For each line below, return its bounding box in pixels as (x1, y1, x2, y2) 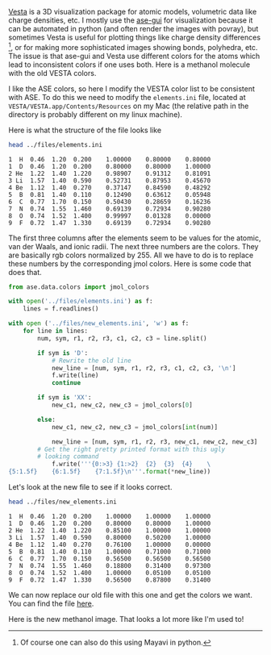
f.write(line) (51, 371, 99, 380)
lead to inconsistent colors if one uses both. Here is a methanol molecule (8, 60, 251, 69)
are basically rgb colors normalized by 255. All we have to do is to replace (8, 250, 254, 260)
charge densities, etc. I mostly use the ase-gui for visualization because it (8, 15, 253, 25)
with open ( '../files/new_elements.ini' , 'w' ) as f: (8, 319, 190, 327)
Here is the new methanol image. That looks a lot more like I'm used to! (8, 614, 244, 624)
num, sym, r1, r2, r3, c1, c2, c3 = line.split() (37, 334, 207, 342)
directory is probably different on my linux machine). (8, 109, 183, 119)
